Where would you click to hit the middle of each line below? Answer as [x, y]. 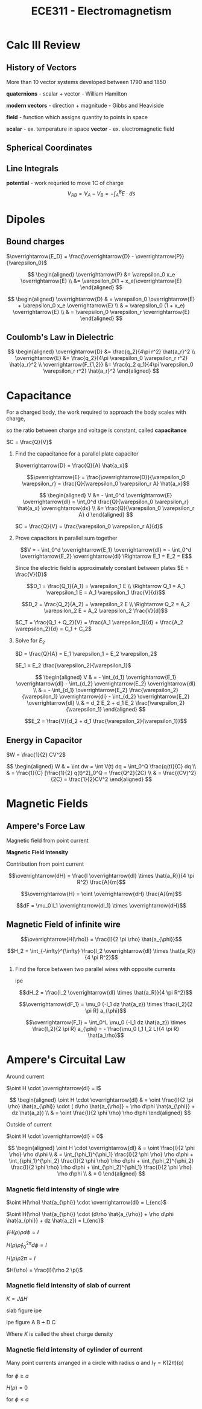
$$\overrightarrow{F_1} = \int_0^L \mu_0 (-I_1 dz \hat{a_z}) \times [106, 1022]
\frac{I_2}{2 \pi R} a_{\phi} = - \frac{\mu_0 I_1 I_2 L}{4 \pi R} [106, 1028]
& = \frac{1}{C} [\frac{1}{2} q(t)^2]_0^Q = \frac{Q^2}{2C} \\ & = [84, 773]
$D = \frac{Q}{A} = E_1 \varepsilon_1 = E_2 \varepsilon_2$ [86, 654]
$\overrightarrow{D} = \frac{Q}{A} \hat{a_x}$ [71, 466]
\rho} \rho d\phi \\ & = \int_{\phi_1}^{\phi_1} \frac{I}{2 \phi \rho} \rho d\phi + [101, 1154]
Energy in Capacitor [44, 740]
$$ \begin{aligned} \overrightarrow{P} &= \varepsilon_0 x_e [101, 274]
